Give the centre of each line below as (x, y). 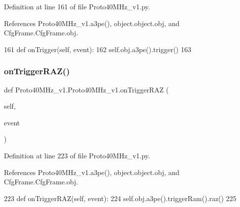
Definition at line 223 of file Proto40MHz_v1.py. (77, 155)
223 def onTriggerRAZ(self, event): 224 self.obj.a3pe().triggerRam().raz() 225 (120, 198)
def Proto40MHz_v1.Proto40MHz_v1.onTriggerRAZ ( (86, 89)
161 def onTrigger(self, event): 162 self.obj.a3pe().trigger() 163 (98, 49)
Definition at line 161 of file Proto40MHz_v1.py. (77, 6)
